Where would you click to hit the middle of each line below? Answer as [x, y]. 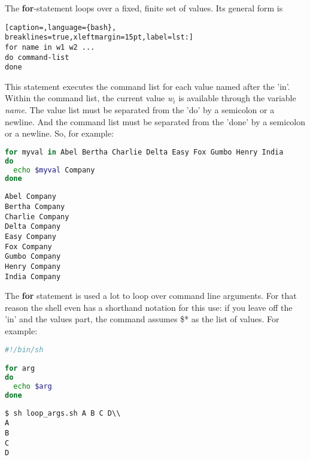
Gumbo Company [33, 257]
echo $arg [33, 386]
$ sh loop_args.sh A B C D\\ [63, 413]
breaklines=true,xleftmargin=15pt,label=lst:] [99, 37]
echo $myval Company [54, 170]
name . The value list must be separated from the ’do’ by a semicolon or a [140, 110]
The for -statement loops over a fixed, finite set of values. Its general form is [144, 8]
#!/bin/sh [24, 349]
